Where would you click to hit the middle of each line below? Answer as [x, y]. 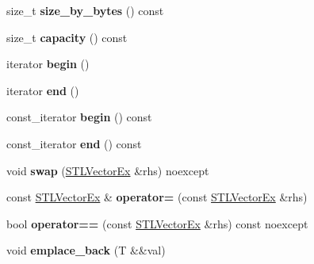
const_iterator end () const [74, 143]
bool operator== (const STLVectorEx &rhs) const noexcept [157, 223]
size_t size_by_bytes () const [85, 10]
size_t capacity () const [67, 37]
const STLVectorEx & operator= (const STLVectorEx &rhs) [157, 197]
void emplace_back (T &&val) [86, 250]
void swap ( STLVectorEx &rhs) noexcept [108, 170]
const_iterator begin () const [79, 117]
